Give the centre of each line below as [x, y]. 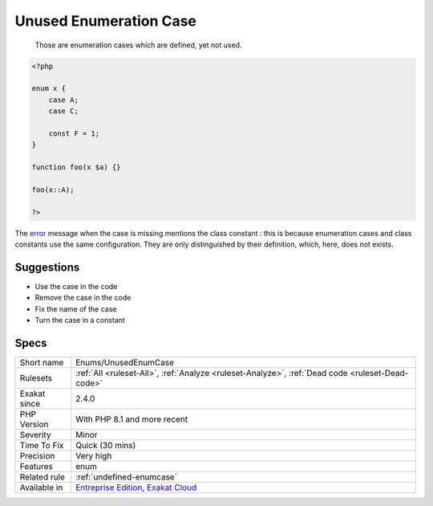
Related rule [42, 476]
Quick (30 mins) [105, 445]
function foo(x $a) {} [76, 167]
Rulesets [36, 377]
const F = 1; [74, 133]
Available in [41, 488]
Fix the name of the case [76, 308]
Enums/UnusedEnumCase [125, 362]
